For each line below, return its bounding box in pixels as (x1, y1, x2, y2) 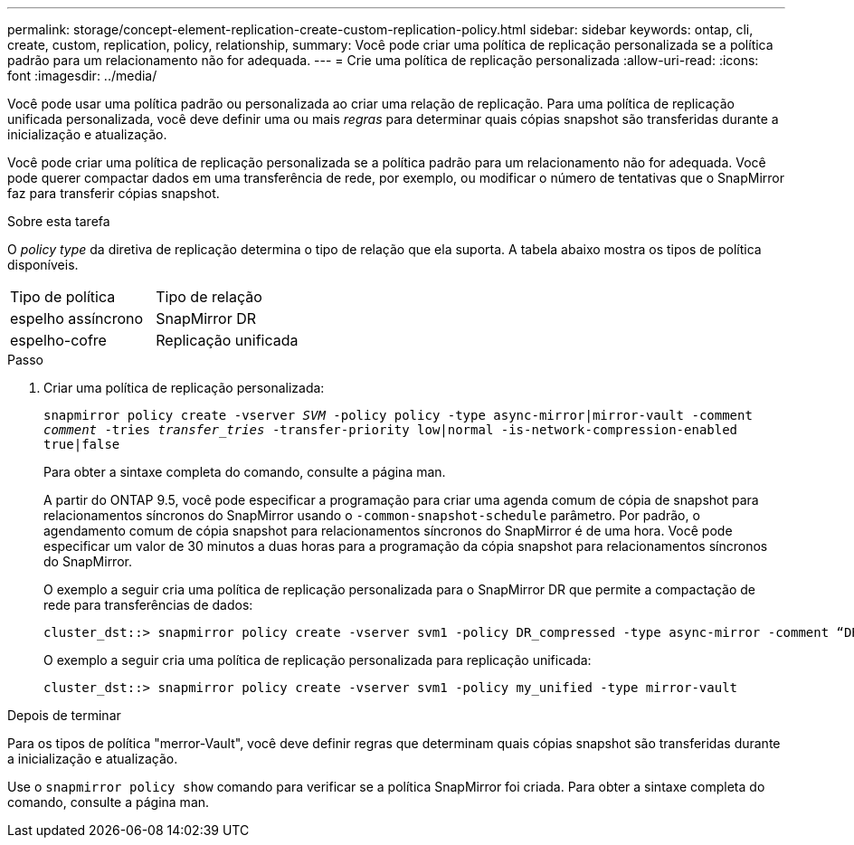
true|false (43, 437, 120, 451)
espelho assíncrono (10, 309, 144, 328)
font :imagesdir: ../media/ (7, 68, 157, 83)
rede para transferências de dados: (43, 597, 253, 612)
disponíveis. (7, 257, 79, 272)
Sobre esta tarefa (7, 214, 110, 229)
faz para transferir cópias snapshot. (7, 185, 220, 201)
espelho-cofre (10, 331, 107, 349)
